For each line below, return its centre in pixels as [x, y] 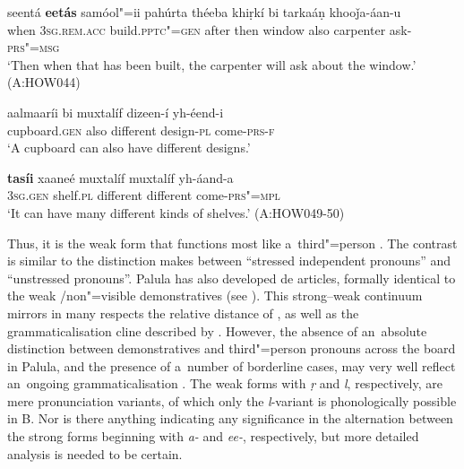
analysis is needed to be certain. [95, 453]
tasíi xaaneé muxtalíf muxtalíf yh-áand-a [120, 177]
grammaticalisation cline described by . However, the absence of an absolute [217, 330]
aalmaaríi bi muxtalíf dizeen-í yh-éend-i [116, 112]
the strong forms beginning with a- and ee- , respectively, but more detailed [213, 436]
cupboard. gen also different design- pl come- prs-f [141, 130]
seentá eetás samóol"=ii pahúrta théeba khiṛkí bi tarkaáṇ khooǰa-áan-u [204, 12]
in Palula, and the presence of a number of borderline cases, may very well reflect [232, 365]
